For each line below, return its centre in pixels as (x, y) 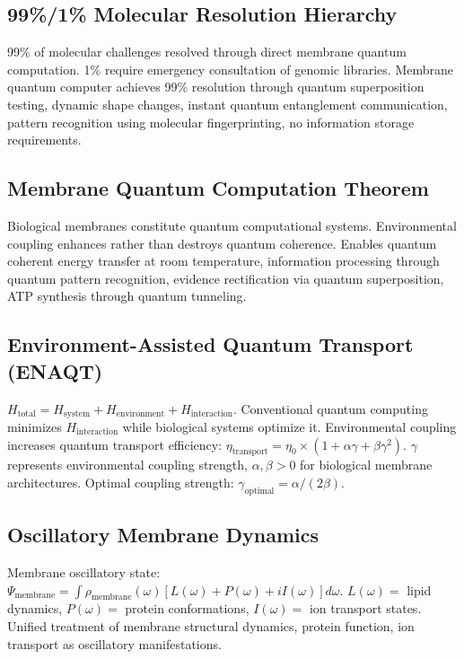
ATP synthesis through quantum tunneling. (127, 296)
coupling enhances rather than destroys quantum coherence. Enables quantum (222, 243)
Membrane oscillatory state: (84, 571)
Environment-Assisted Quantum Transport (210, 344)
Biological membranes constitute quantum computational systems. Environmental (232, 225)
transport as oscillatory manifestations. (114, 643)
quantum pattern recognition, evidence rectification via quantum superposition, (226, 278)
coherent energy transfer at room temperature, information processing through (223, 261)
